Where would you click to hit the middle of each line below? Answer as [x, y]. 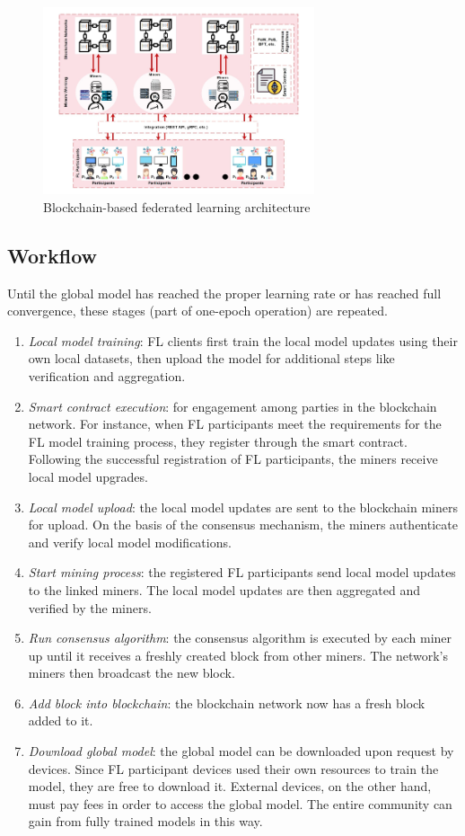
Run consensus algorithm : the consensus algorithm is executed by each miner [240, 638]
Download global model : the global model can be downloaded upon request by [241, 751]
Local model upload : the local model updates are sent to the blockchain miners [243, 507]
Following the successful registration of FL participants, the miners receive [233, 459]
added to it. [61, 720]
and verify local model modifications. [130, 542]
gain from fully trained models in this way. [145, 821]
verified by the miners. [90, 607]
